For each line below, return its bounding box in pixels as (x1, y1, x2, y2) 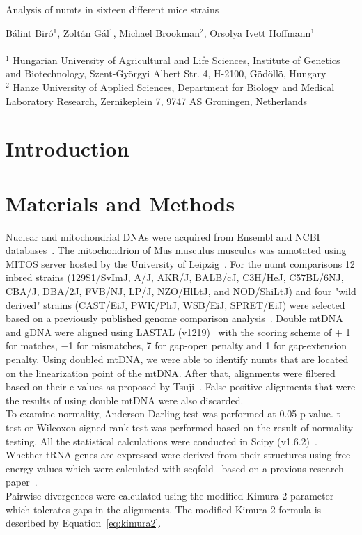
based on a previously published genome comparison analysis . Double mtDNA (6, 311, 343, 326)
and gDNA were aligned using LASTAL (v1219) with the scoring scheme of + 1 (6, 324, 351, 339)
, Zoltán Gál (57, 25, 109, 40)
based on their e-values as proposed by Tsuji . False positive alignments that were (6, 379, 356, 394)
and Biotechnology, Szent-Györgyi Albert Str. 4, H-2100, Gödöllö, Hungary (6, 66, 326, 81)
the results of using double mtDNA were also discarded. (6, 392, 244, 407)
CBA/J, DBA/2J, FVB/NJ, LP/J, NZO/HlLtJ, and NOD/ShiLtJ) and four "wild (6, 284, 356, 298)
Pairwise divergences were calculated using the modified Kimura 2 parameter (6, 488, 334, 502)
